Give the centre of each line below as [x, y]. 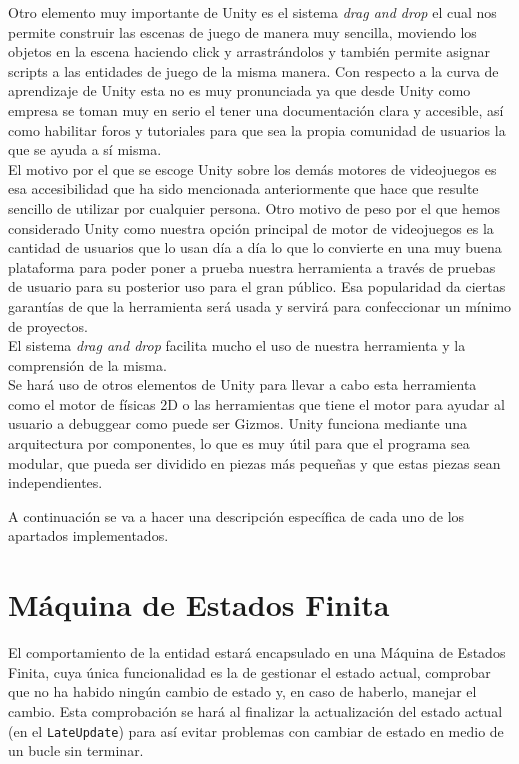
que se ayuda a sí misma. [85, 149]
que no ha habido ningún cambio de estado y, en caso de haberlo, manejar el [242, 691]
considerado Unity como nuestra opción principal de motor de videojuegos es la [251, 227]
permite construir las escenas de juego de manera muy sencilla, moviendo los [242, 31]
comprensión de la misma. [87, 364]
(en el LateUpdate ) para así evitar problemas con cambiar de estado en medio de [256, 730]
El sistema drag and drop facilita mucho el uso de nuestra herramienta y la [237, 345]
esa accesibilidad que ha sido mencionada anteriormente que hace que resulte [243, 188]
